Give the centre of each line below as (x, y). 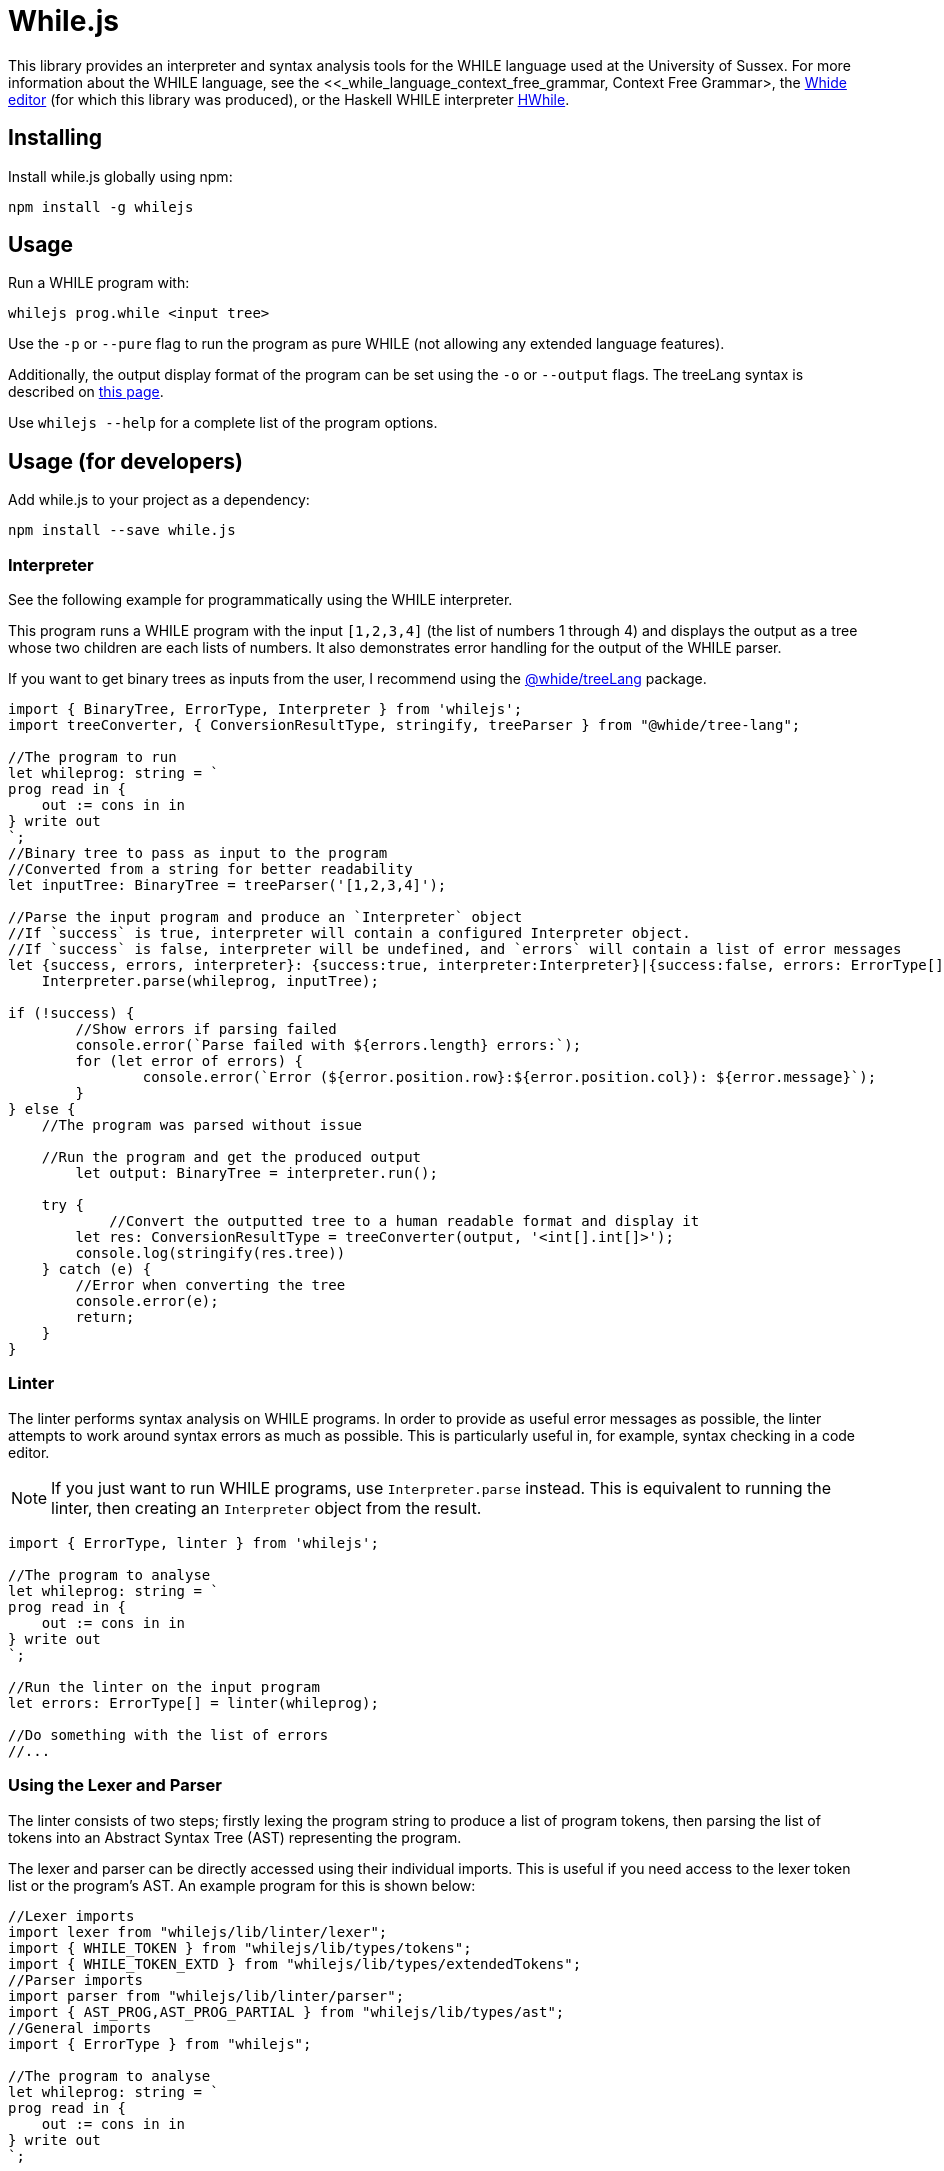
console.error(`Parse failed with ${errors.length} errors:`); (328, 1045)
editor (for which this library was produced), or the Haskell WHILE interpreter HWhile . (289, 99)
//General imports (80, 2027)
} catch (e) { (96, 1269)
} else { (42, 1109)
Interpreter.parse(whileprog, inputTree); (210, 981)
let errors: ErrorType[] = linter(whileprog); (193, 1702)
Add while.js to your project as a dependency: (159, 500)
